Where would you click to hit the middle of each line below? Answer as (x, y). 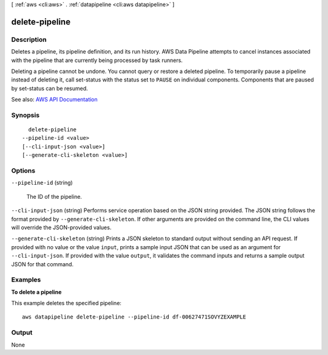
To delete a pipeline (36, 292)
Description (29, 40)
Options (23, 171)
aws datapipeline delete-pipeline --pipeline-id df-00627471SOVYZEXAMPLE (134, 317)
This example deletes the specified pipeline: (66, 303)
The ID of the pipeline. (54, 196)
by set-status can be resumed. (50, 88)
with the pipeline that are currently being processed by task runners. (97, 60)
